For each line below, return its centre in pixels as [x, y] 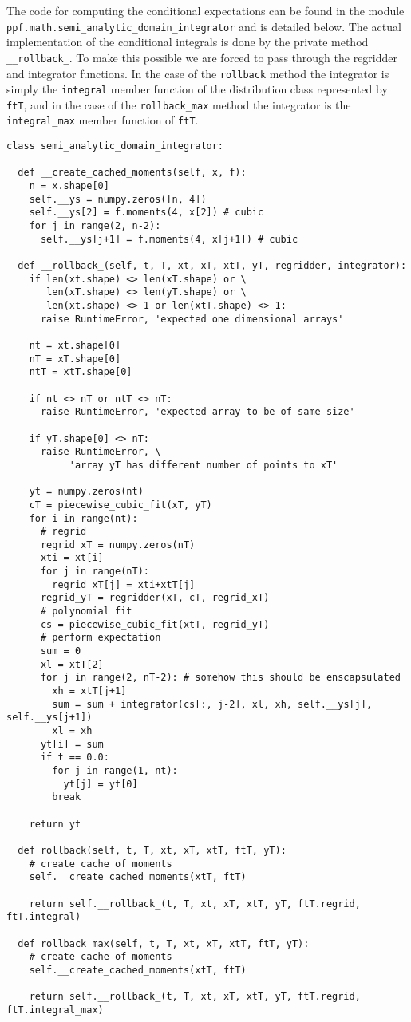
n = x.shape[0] [69, 186]
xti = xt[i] [72, 558]
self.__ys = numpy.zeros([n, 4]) [118, 199]
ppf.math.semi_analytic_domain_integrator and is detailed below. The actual [204, 26]
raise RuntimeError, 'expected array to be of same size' [198, 412]
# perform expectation [101, 638]
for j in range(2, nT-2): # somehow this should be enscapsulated [220, 678]
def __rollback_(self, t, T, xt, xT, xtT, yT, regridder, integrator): [212, 266]
